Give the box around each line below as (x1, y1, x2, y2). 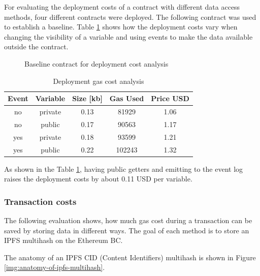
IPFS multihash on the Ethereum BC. (4, 235, 123, 246)
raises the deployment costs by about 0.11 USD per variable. (4, 173, 192, 184)
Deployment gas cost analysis (53, 75, 144, 86)
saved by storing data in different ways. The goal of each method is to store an (4, 225, 249, 235)
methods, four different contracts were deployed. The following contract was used (4, 11, 256, 22)
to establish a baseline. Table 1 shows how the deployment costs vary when (4, 21, 238, 32)
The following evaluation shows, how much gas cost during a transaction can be (4, 215, 252, 226)
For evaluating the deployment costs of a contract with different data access (4, 2, 240, 12)
